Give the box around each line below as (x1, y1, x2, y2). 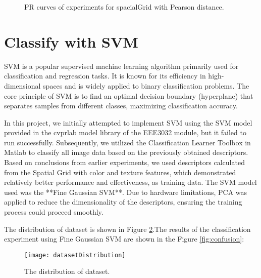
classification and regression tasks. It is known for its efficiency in (4, 70, 206, 81)
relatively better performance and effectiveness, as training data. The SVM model (4, 177, 257, 187)
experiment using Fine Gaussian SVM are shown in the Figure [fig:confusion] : (4, 233, 244, 244)
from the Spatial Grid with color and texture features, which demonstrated (4, 167, 236, 177)
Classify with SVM (4, 31, 138, 52)
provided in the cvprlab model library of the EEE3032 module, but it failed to (4, 127, 246, 138)
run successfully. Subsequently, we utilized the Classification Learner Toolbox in (4, 137, 251, 147)
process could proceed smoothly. (4, 207, 103, 217)
